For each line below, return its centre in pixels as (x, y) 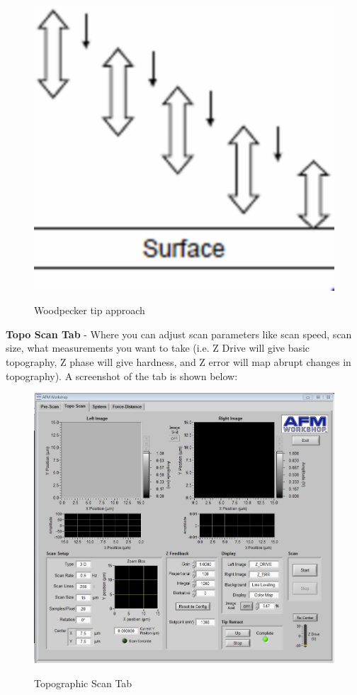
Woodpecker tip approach (90, 310)
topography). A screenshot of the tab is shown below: (122, 376)
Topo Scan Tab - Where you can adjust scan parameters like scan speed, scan (179, 334)
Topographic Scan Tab (83, 683)
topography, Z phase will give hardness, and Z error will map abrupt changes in (178, 362)
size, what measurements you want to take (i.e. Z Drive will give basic (158, 348)
